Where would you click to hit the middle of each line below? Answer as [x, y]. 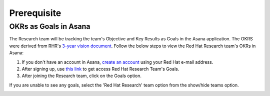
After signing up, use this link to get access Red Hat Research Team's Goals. [100, 69]
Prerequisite [35, 13]
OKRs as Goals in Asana [50, 26]
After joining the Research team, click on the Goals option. [82, 76]
